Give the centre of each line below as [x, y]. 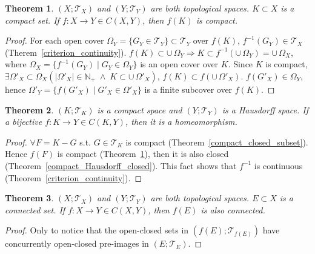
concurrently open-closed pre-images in [77, 243]
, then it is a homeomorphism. [181, 122]
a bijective [24, 122]
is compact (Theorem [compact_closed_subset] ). [217, 142]
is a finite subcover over [188, 89]
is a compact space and [140, 109]
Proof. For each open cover [55, 40]
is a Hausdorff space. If [265, 109]
